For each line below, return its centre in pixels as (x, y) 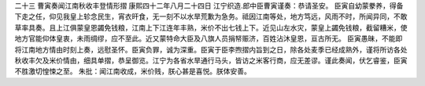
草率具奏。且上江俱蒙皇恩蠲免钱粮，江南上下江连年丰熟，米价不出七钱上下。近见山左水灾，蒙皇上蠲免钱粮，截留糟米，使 (211, 27)
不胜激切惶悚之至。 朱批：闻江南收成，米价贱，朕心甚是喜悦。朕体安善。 (133, 71)
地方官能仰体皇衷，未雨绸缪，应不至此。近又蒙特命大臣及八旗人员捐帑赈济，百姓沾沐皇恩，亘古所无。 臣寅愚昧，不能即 (209, 38)
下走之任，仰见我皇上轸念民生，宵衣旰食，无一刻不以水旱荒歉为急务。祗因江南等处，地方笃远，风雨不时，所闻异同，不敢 (211, 16)
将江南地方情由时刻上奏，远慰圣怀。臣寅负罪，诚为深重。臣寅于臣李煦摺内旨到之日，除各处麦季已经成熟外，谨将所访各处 (211, 49)
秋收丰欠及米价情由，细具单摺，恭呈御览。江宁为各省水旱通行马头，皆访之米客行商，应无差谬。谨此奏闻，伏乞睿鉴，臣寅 (211, 60)
